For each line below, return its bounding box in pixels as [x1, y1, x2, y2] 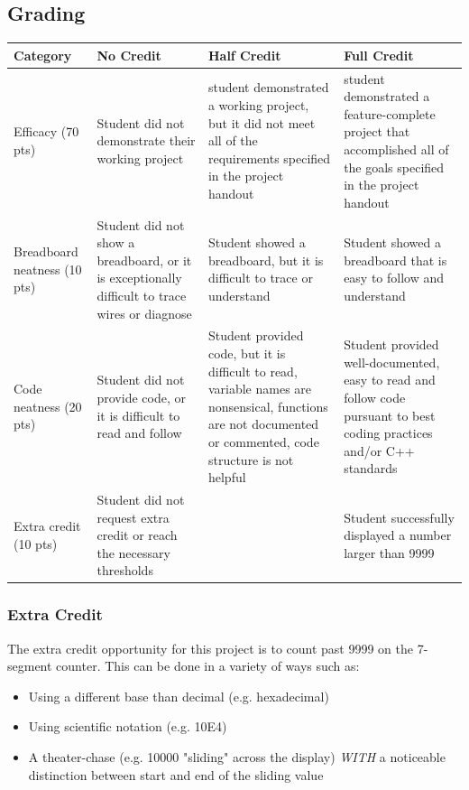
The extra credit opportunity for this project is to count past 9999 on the [7, 638, 414, 657]
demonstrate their [97, 131, 196, 150]
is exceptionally [97, 268, 182, 287]
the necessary [97, 543, 170, 562]
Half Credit [207, 45, 281, 64]
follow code [344, 387, 406, 406]
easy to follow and [344, 268, 445, 287]
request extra [97, 507, 170, 526]
